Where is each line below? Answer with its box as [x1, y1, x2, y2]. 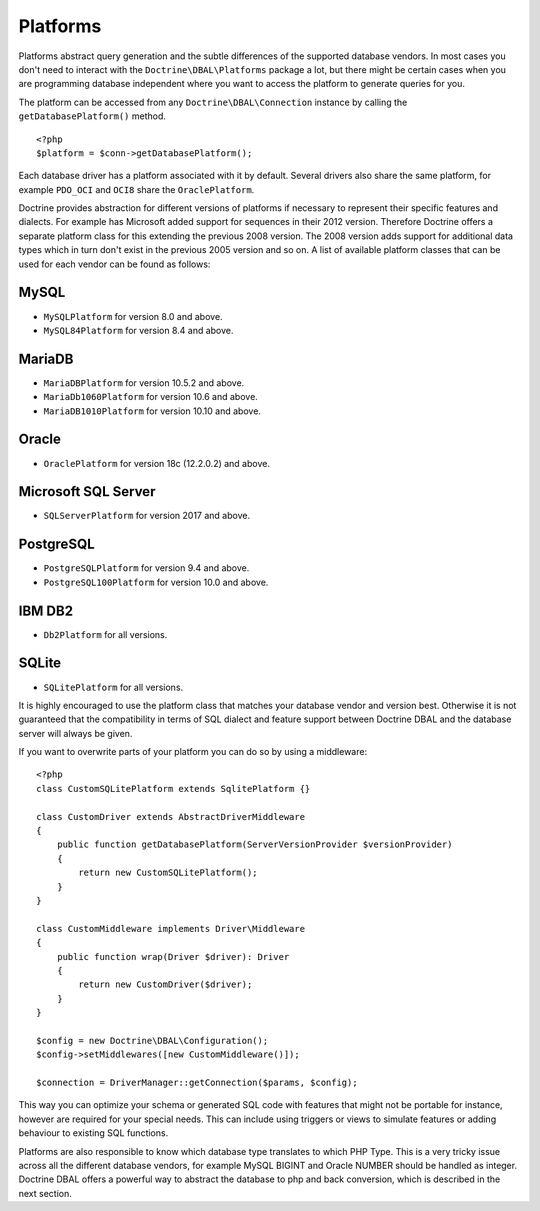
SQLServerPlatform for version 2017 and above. [43, 510, 250, 522]
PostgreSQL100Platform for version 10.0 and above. [43, 576, 269, 588]
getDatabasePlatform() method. [18, 110, 167, 122]
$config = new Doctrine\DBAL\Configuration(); [36, 1035, 269, 1046]
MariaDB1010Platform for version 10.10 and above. [43, 405, 262, 417]
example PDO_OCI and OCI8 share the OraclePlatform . [18, 183, 255, 195]
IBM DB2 [18, 602, 74, 619]
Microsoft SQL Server [18, 483, 156, 500]
